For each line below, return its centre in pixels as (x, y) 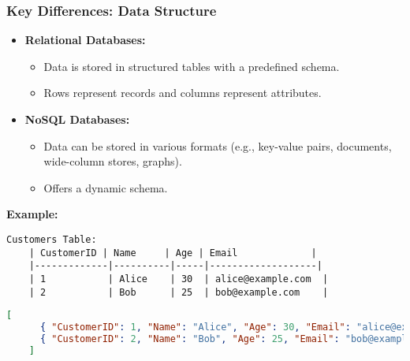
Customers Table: (52, 239)
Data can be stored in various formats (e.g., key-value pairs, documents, (218, 145)
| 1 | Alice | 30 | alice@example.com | (179, 279)
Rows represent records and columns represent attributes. (183, 93)
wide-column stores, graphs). (113, 161)
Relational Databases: (85, 40)
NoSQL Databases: (77, 119)
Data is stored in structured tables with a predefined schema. (192, 66)
